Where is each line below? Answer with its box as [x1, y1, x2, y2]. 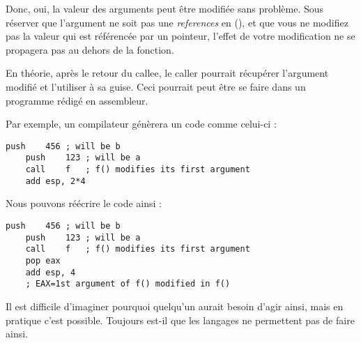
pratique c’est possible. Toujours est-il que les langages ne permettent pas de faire [6, 312, 355, 327]
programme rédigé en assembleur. [6, 93, 148, 107]
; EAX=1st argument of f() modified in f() [25, 279, 231, 289]
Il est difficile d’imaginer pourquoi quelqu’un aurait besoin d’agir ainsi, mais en [6, 298, 344, 313]
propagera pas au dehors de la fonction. [6, 42, 174, 56]
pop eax [25, 255, 61, 266]
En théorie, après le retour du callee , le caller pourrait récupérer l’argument [6, 66, 329, 80]
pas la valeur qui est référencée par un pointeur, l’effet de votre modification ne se [6, 29, 355, 43]
